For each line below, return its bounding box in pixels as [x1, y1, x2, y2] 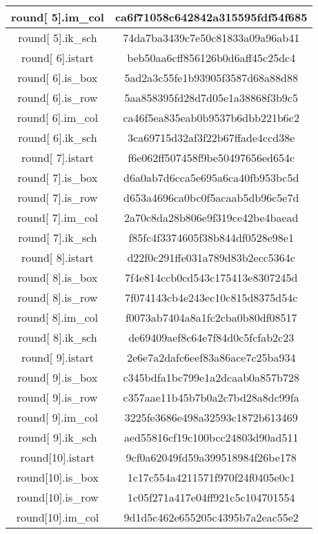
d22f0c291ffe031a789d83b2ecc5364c [127, 249, 295, 265]
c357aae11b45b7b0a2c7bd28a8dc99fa [123, 389, 299, 405]
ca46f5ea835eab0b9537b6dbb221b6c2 [123, 110, 299, 125]
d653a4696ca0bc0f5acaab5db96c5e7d [123, 189, 299, 205]
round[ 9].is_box [17, 369, 98, 385]
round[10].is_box [17, 469, 99, 485]
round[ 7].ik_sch [18, 229, 97, 245]
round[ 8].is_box [17, 269, 98, 285]
